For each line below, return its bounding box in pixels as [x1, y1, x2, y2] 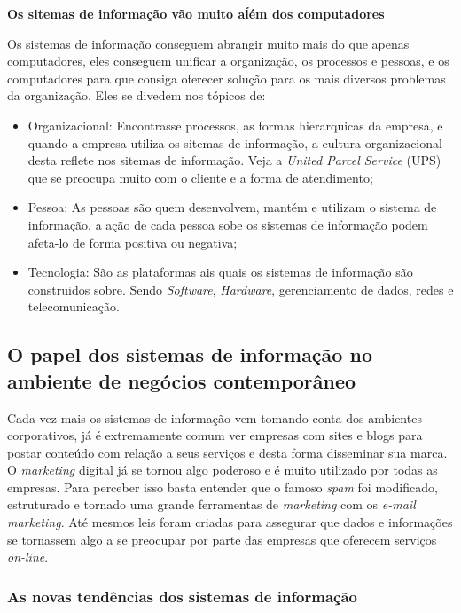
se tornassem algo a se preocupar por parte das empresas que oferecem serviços [7, 530, 437, 548]
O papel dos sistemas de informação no [7, 341, 372, 368]
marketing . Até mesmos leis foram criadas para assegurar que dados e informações [7, 513, 453, 531]
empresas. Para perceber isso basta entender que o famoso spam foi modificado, [7, 477, 438, 496]
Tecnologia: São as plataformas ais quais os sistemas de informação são [27, 263, 413, 281]
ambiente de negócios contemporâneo [7, 366, 356, 394]
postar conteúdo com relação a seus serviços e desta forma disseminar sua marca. [7, 443, 448, 461]
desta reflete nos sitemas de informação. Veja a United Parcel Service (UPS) [27, 151, 441, 169]
